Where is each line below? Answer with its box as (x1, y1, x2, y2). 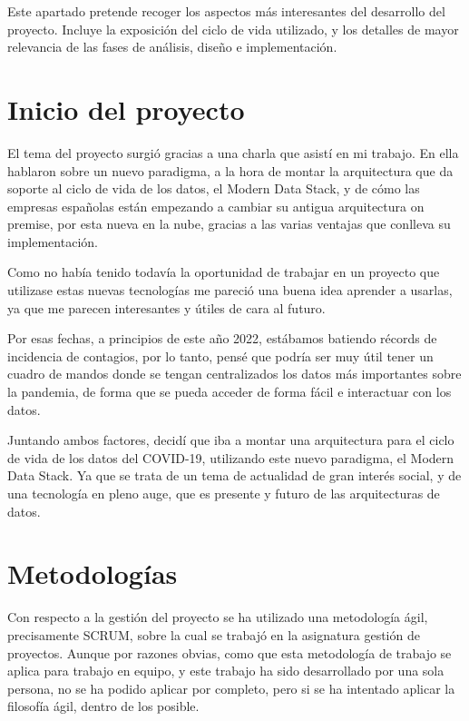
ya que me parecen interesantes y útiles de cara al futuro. (7, 298, 326, 317)
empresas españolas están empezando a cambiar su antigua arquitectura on (7, 196, 425, 215)
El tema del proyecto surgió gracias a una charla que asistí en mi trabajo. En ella (7, 143, 459, 162)
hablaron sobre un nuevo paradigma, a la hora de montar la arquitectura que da (7, 161, 454, 180)
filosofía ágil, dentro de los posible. (7, 696, 200, 716)
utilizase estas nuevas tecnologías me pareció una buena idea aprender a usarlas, (7, 281, 453, 300)
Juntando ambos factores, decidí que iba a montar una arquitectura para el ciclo (7, 430, 454, 449)
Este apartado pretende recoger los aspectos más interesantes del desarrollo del (7, 2, 445, 20)
